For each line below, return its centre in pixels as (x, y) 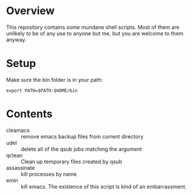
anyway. (16, 39)
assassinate (21, 168)
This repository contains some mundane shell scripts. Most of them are (93, 27)
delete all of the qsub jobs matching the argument (82, 149)
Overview (30, 11)
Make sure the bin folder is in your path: (55, 80)
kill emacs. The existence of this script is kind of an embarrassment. (104, 186)
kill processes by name (49, 174)
